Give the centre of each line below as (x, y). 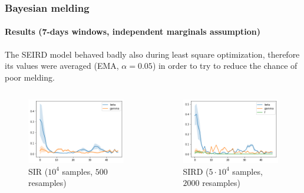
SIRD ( (196, 171)
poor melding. (30, 77)
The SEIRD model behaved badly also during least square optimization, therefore (152, 54)
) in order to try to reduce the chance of (225, 66)
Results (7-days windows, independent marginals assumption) (133, 31)
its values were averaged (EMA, (62, 66)
